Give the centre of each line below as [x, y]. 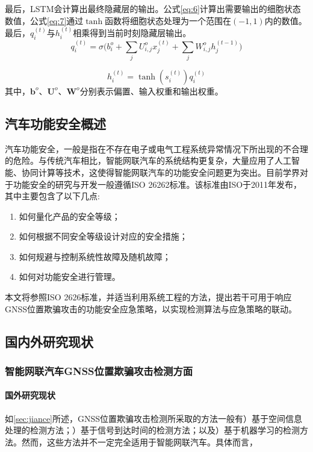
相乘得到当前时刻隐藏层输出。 [132, 33]
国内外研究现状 [49, 341]
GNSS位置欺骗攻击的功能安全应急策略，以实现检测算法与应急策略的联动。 [151, 308]
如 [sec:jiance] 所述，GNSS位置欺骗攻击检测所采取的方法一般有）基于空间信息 [154, 418]
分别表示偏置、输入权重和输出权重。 [151, 91]
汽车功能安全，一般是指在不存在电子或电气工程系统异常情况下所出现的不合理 [156, 148]
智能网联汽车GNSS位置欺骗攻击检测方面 [99, 370]
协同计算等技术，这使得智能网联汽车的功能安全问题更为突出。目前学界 [160, 172]
